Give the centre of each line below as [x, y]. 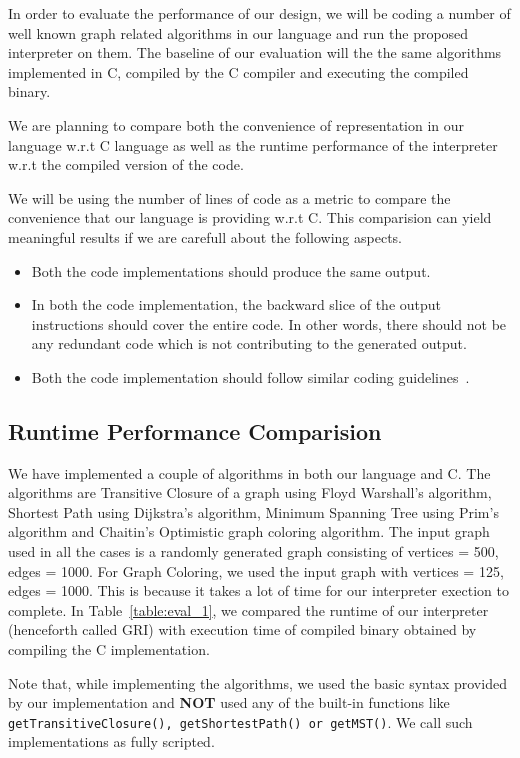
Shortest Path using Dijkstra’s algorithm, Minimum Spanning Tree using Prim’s [253, 511]
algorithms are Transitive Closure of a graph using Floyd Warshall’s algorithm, [250, 492]
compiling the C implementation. [109, 649]
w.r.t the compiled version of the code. [126, 164]
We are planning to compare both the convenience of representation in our [236, 124]
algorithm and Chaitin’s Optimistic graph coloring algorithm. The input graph [249, 531]
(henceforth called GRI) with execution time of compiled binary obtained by [242, 629]
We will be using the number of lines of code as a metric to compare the [229, 197]
